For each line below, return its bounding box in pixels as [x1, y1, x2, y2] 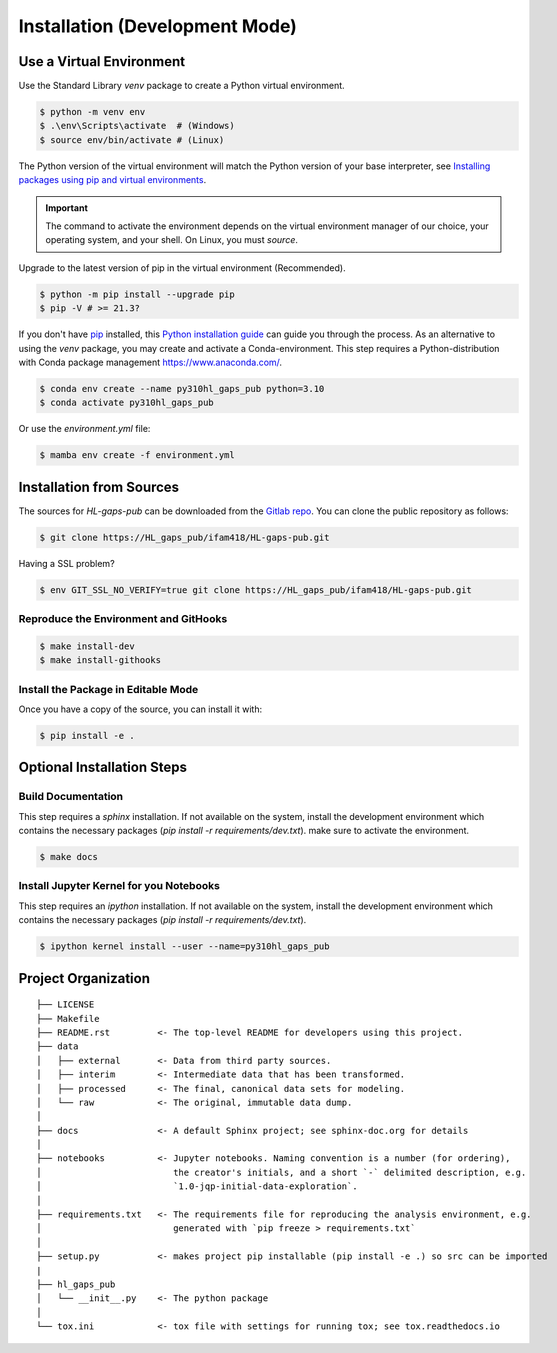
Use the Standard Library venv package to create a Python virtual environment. [18, 80, 345, 92]
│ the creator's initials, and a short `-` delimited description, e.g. [36, 1166, 527, 1178]
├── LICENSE [36, 999, 95, 1010]
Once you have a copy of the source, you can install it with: [18, 703, 263, 715]
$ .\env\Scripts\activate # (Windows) [39, 120, 235, 132]
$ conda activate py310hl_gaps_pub [39, 397, 214, 409]
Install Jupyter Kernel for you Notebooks [18, 879, 220, 893]
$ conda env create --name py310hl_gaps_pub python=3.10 [39, 383, 325, 394]
